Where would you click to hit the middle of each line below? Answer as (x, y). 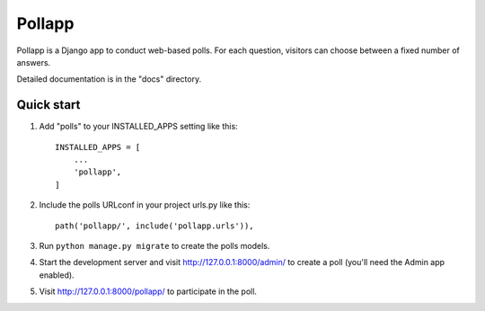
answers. (34, 62)
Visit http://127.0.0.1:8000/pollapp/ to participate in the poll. (148, 291)
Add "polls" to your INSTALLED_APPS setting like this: (138, 127)
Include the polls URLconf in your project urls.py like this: (145, 205)
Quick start (48, 105)
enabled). (57, 275)
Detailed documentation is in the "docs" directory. (109, 79)
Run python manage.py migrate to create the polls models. (154, 245)
